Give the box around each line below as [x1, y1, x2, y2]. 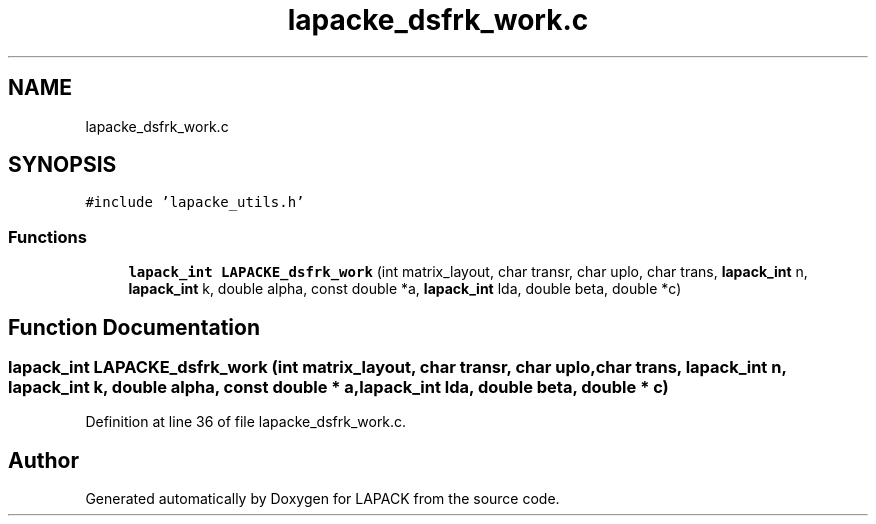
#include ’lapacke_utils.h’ [85, 194, 305, 211]
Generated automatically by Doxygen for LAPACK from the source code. [85, 490, 560, 508]
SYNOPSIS [8, 152, 117, 178]
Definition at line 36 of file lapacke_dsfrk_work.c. [85, 413, 407, 431]
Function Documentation [8, 314, 260, 340]
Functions [8, 226, 87, 247]
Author [8, 447, 79, 473]
